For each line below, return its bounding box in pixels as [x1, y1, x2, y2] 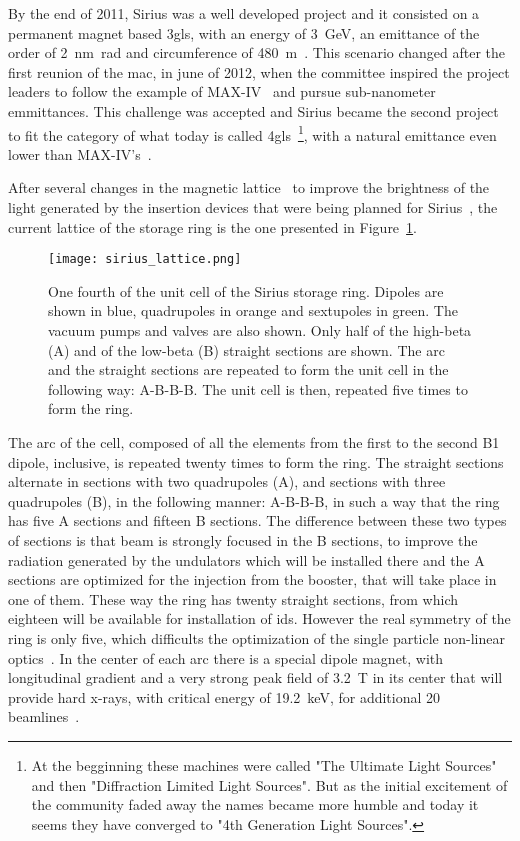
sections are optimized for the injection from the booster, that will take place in [8, 569, 497, 590]
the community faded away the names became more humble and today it [31, 794, 479, 815]
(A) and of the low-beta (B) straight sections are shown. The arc [48, 339, 445, 360]
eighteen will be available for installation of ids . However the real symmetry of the [8, 608, 511, 629]
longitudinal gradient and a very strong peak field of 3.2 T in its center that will [8, 667, 503, 688]
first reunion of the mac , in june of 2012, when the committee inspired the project [8, 61, 510, 82]
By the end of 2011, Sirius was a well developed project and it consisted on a [8, 3, 480, 23]
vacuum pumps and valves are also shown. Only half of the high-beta [48, 320, 472, 341]
